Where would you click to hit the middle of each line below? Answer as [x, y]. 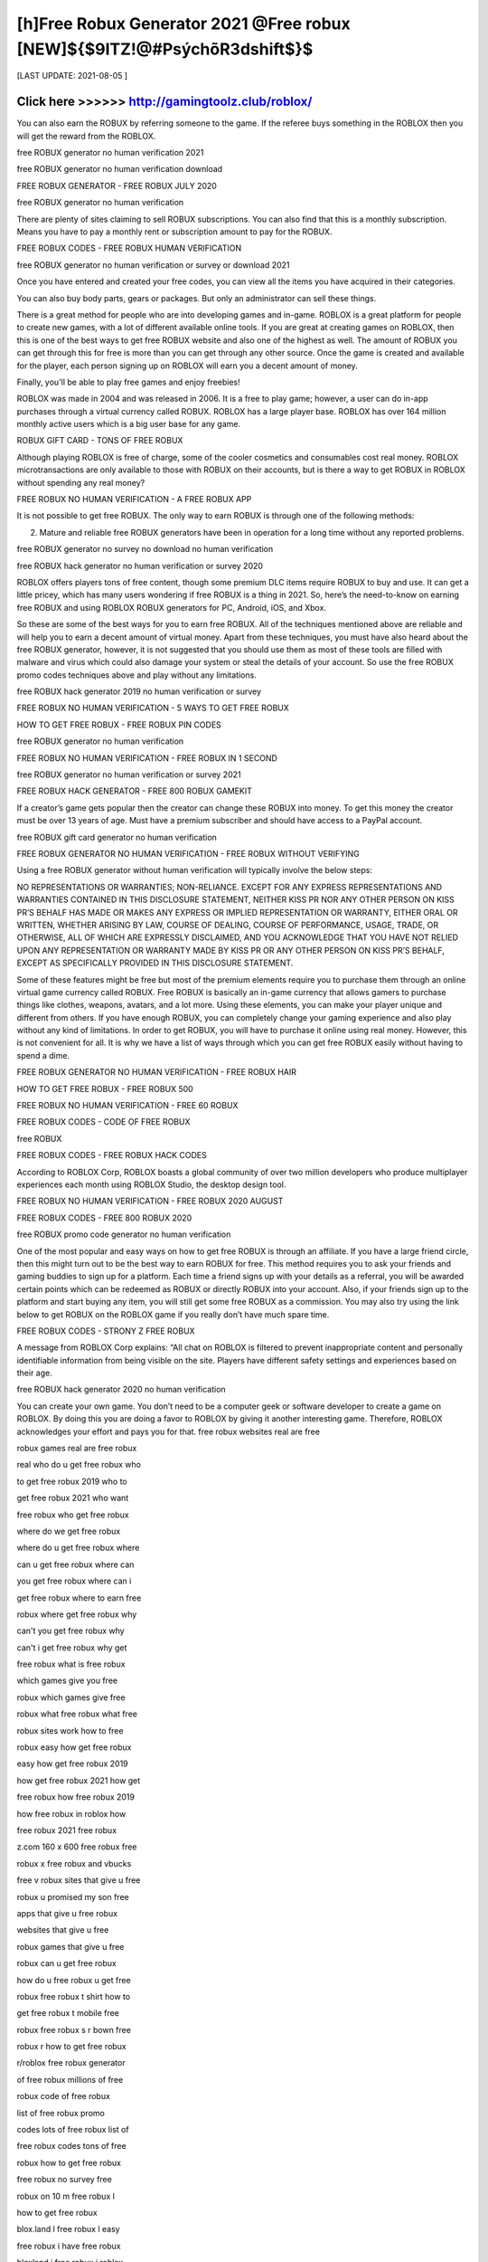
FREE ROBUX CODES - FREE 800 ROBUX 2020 [104, 1218]
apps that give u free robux [67, 1913]
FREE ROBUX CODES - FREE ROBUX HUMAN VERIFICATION [129, 248]
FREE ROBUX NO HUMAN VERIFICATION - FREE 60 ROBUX [127, 1106]
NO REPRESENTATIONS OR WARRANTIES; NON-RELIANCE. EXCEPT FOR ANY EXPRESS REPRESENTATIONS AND [230, 887]
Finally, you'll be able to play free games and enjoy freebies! [129, 382]
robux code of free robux [63, 2096]
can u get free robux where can [75, 1564]
